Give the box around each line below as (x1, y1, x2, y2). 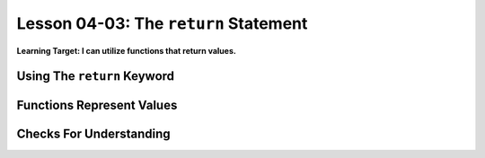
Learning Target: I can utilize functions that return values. (16, 45, 237, 56)
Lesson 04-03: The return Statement (16, 13, 308, 33)
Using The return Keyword (16, 68, 175, 84)
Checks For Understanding (16, 127, 171, 142)
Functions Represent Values (16, 98, 178, 113)
